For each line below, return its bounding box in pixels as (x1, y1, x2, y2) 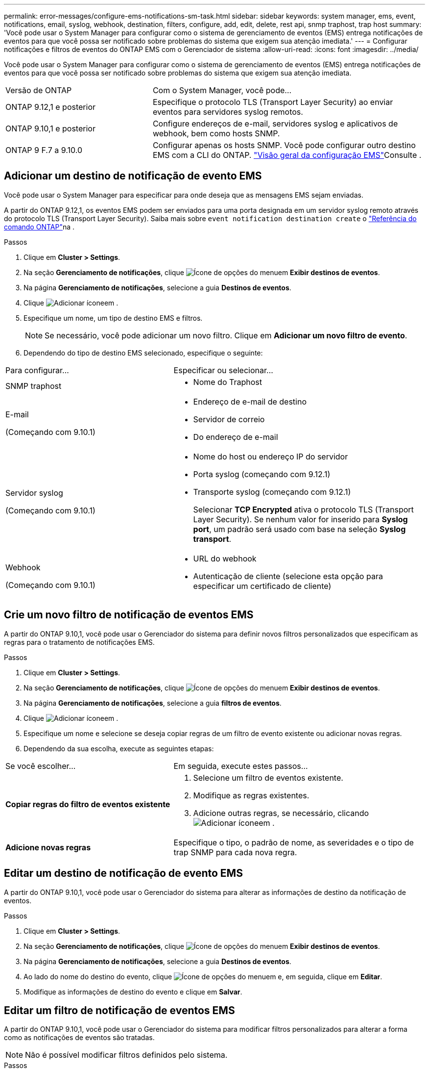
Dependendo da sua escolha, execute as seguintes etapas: (24, 744, 214, 753)
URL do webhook (193, 553, 257, 563)
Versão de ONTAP (5, 85, 72, 95)
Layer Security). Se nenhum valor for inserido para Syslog (193, 514, 408, 524)
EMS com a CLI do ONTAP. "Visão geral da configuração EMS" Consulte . (152, 150, 422, 160)
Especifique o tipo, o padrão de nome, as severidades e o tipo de (173, 837, 414, 847)
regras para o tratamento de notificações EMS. (4, 637, 155, 646)
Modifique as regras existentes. (193, 790, 310, 800)
